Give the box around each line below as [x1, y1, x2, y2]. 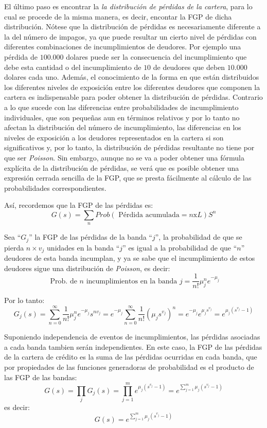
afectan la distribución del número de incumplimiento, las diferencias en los [4, 122, 241, 133]
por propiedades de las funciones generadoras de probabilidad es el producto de [4, 361, 254, 372]
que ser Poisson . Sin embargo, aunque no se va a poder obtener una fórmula [4, 152, 245, 163]
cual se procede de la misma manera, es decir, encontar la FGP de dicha [4, 11, 232, 22]
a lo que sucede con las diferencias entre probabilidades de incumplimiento [4, 101, 239, 112]
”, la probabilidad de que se [155, 231, 242, 242]
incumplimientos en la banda [86, 277, 177, 285]
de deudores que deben [153, 61, 225, 72]
